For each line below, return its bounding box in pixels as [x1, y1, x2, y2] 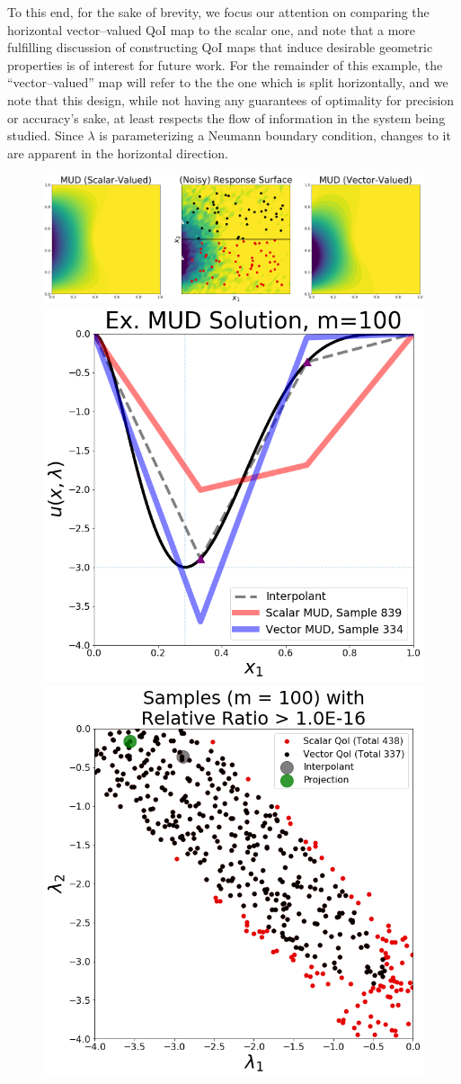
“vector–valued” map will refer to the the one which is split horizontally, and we [7, 73, 448, 92]
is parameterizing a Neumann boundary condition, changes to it [99, 126, 451, 145]
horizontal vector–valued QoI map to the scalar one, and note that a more [7, 20, 416, 39]
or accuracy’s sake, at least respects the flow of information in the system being [7, 108, 446, 127]
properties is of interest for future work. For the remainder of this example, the [7, 55, 443, 74]
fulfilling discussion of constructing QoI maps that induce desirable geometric [7, 38, 433, 57]
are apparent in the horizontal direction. [7, 143, 228, 162]
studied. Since [7, 126, 84, 145]
